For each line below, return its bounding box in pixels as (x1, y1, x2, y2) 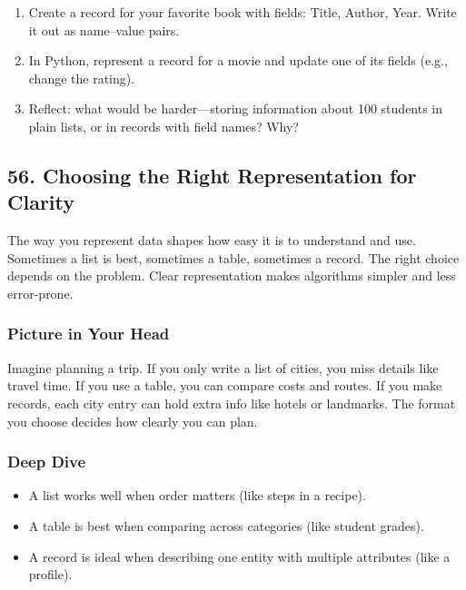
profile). (28, 565, 73, 584)
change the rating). (28, 68, 135, 87)
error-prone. (7, 283, 74, 302)
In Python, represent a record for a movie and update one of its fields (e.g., (28, 51, 448, 70)
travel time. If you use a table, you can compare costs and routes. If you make (7, 376, 442, 395)
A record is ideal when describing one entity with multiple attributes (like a (28, 546, 451, 565)
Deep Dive (7, 450, 86, 473)
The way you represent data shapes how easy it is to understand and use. (7, 231, 416, 250)
